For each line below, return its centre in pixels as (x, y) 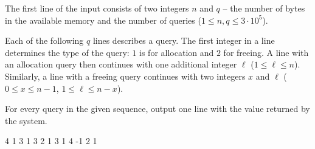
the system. (26, 120)
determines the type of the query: (67, 52)
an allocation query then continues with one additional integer (121, 64)
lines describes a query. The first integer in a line (184, 40)
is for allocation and (177, 52)
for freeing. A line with (266, 52)
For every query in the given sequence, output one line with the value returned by (157, 109)
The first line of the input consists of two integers (97, 8)
